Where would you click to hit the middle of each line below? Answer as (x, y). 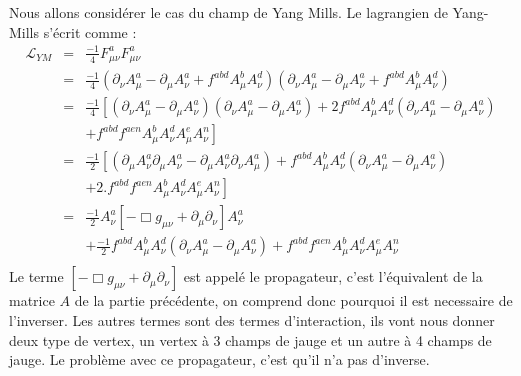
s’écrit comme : (90, 31)
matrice (32, 300)
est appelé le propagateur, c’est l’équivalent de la (333, 276)
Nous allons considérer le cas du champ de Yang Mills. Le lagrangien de (228, 12)
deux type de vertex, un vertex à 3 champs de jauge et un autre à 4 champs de (250, 339)
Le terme (36, 276)
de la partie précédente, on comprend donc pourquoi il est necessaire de (293, 300)
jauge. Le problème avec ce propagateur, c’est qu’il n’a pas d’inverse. (219, 359)
